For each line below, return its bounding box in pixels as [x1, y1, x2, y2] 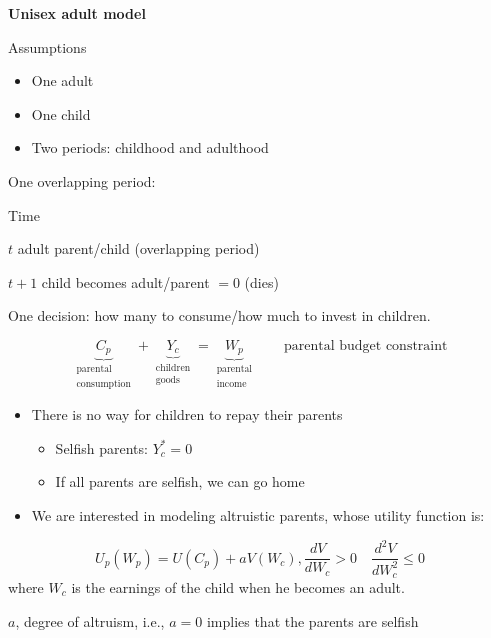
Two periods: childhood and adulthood [31, 137, 269, 158]
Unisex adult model [8, 3, 146, 23]
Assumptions [8, 36, 87, 57]
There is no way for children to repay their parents [31, 404, 343, 425]
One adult [31, 70, 94, 91]
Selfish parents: [55, 437, 148, 458]
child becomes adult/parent [41, 271, 210, 292]
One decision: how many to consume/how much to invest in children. [8, 305, 431, 326]
